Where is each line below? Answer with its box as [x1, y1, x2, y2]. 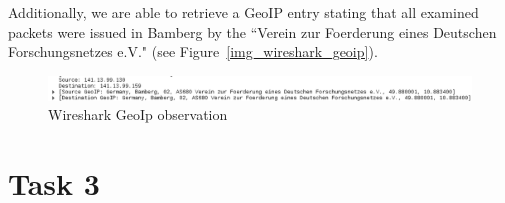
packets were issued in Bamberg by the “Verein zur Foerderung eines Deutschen [8, 21, 497, 42]
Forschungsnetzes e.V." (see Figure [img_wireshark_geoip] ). [8, 41, 378, 62]
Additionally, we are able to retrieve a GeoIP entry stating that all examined [8, 2, 479, 22]
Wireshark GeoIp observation [48, 104, 228, 125]
